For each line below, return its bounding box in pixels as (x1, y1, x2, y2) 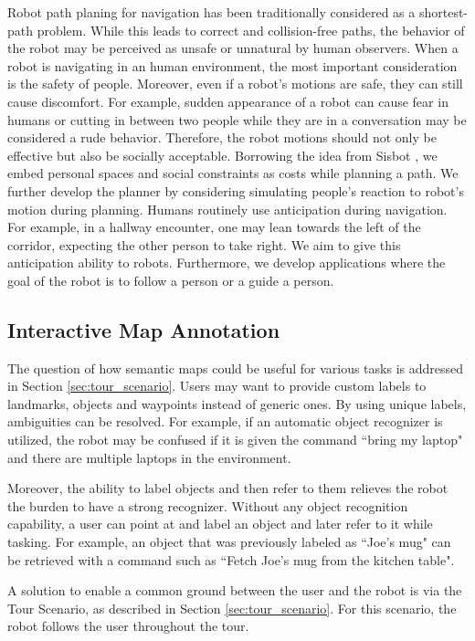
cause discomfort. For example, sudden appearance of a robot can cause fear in (7, 91, 449, 110)
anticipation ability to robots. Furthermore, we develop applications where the (7, 253, 446, 272)
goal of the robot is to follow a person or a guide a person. (7, 270, 334, 289)
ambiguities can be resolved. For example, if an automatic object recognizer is (7, 412, 443, 431)
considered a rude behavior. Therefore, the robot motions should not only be (7, 128, 437, 147)
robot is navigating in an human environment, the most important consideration (7, 56, 458, 75)
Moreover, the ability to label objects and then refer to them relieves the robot (7, 478, 449, 498)
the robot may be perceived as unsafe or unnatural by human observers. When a (7, 38, 459, 58)
